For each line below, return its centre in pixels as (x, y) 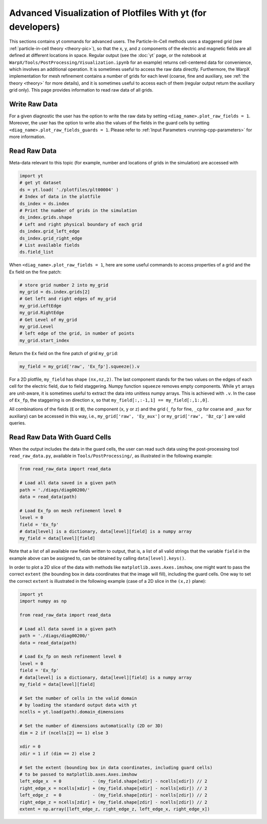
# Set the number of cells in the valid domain (78, 698)
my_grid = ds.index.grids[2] (55, 292)
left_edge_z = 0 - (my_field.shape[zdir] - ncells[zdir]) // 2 (113, 795)
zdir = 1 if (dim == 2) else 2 (58, 753)
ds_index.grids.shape (46, 217)
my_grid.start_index (44, 340)
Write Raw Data (33, 104)
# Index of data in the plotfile (60, 197)
